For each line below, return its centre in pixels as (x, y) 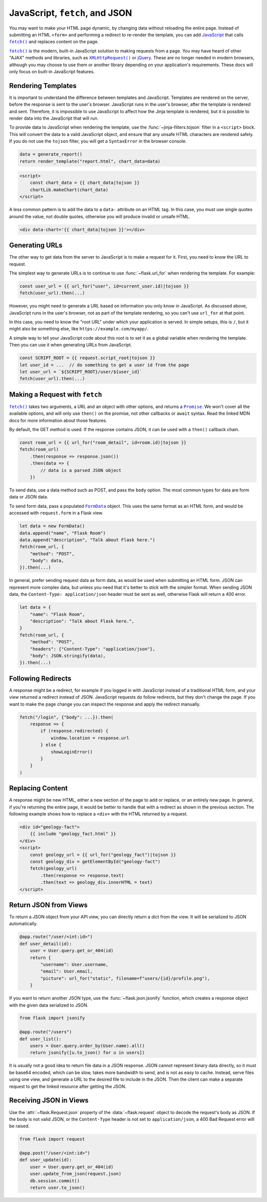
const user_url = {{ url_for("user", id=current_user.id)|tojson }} (104, 286)
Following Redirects (40, 678)
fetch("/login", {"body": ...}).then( (67, 717)
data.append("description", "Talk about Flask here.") (87, 540)
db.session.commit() (55, 1181)
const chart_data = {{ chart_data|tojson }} (85, 183)
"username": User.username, (74, 964)
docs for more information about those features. (58, 420)
